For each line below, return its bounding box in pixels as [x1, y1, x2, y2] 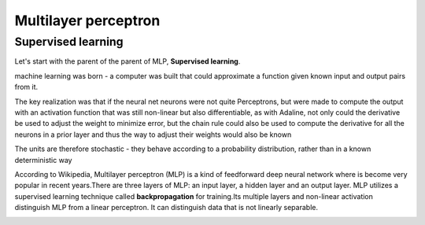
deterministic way [14, 155, 72, 164]
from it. [14, 83, 39, 92]
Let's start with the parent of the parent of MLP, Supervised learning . [14, 57, 241, 66]
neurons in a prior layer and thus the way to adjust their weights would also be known [14, 130, 292, 139]
